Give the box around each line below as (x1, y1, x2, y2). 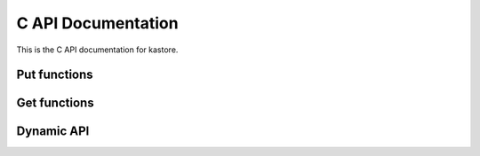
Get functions (16, 96, 94, 111)
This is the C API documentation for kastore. (16, 44, 179, 55)
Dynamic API (16, 124, 90, 139)
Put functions (16, 67, 93, 82)
